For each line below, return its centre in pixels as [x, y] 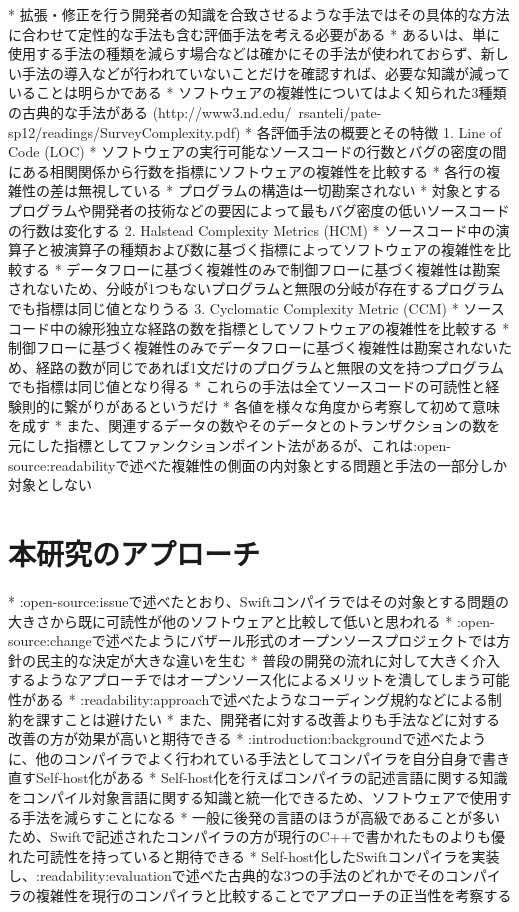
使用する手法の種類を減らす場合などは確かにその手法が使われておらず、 [244, 53]
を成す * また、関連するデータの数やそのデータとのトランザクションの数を [254, 425]
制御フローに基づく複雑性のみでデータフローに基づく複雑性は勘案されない [253, 347]
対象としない [50, 484]
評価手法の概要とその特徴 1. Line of [386, 131]
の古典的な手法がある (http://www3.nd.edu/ [150, 111]
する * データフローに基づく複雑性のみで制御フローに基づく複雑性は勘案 [261, 268]
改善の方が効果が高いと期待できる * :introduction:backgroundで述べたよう [247, 738]
